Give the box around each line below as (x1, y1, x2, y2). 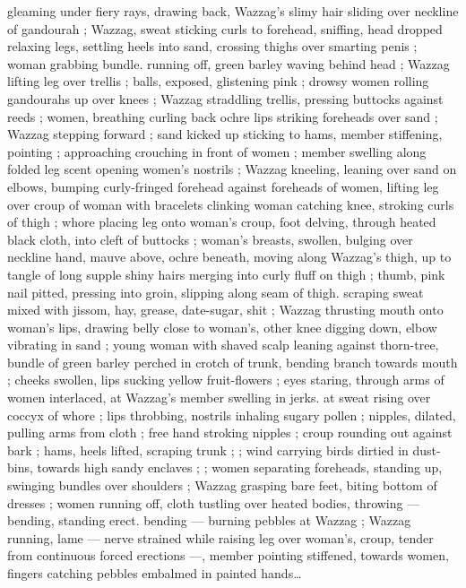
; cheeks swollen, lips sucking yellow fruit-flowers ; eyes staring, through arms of (7, 370, 444, 389)
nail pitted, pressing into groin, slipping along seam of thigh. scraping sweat (7, 282, 424, 301)
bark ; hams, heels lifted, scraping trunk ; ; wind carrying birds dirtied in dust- (7, 440, 441, 459)
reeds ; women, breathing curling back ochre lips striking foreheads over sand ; (7, 107, 438, 125)
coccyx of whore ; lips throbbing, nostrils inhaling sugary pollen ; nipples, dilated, (7, 405, 456, 424)
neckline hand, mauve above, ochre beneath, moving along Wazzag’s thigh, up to (7, 247, 452, 266)
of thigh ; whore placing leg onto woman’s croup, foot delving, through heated (7, 212, 436, 231)
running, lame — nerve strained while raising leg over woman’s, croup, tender (7, 528, 434, 547)
